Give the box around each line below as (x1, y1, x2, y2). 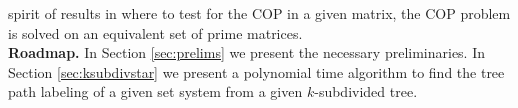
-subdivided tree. (314, 81, 418, 102)
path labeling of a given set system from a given (8, 81, 303, 102)
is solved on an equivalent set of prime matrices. (8, 22, 303, 43)
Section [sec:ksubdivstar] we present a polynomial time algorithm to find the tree (8, 61, 505, 82)
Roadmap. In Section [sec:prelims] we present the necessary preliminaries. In (8, 42, 486, 63)
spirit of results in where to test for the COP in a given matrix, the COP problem (8, 3, 511, 23)
